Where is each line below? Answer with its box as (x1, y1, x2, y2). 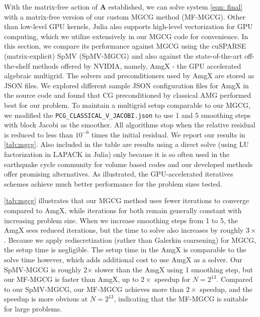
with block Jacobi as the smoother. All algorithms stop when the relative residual (4, 119, 255, 130)
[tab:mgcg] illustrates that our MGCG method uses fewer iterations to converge (4, 195, 249, 206)
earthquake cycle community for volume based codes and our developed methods (4, 158, 253, 169)
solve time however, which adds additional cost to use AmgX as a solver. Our (4, 254, 242, 264)
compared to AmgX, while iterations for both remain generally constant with (4, 205, 242, 215)
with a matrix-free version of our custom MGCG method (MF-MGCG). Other (4, 11, 246, 22)
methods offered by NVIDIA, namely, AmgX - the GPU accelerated (32, 60, 241, 71)
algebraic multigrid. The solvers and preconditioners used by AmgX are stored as (4, 70, 254, 81)
